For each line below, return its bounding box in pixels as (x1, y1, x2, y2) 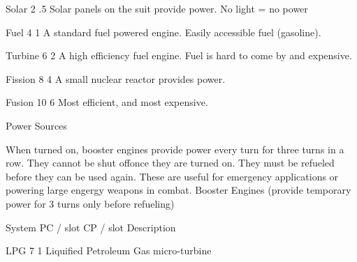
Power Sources (6, 118, 67, 132)
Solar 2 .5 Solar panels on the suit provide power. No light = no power (6, 1, 308, 15)
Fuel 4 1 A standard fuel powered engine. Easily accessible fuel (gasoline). (6, 24, 321, 39)
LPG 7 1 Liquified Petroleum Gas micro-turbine (6, 243, 212, 258)
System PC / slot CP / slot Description (6, 219, 176, 234)
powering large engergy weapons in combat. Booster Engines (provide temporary (6, 183, 351, 197)
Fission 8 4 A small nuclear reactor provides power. (6, 71, 226, 86)
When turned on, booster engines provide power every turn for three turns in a (6, 141, 344, 156)
